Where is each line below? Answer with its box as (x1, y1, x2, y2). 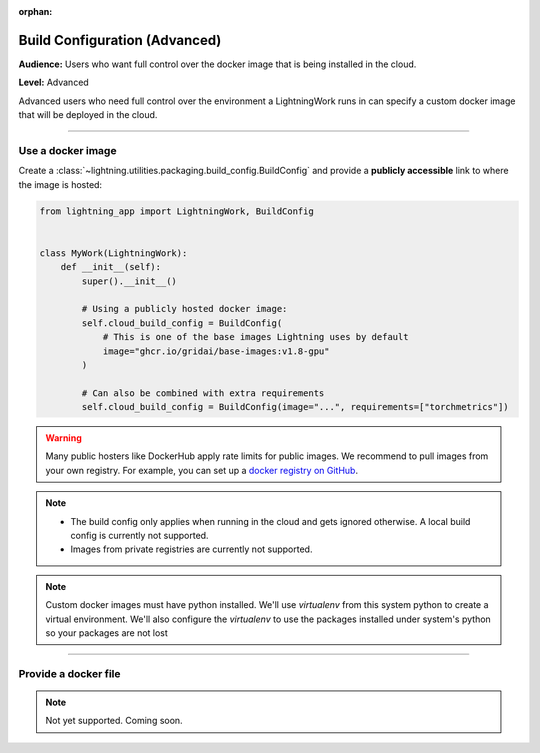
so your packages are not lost (45, 626, 169, 639)
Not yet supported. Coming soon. (45, 715, 184, 727)
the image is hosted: (18, 178, 103, 190)
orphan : (18, 6, 53, 17)
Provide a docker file (18, 666, 121, 680)
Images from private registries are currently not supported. (70, 543, 313, 555)
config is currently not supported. (70, 530, 209, 541)
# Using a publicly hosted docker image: (81, 303, 288, 315)
